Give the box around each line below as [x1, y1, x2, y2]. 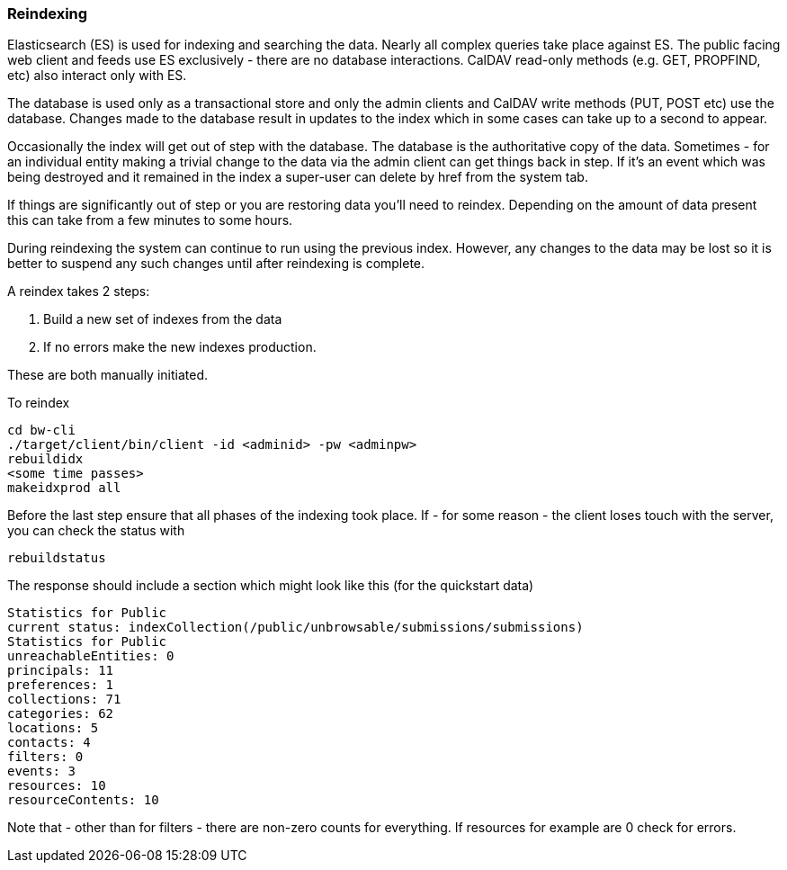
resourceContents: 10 [7, 793, 159, 808]
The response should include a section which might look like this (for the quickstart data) [7, 578, 534, 594]
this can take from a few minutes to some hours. [7, 212, 293, 229]
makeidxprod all [7, 480, 121, 496]
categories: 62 [7, 706, 114, 722]
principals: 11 [7, 663, 114, 678]
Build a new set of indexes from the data [43, 311, 282, 327]
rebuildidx [7, 452, 84, 467]
